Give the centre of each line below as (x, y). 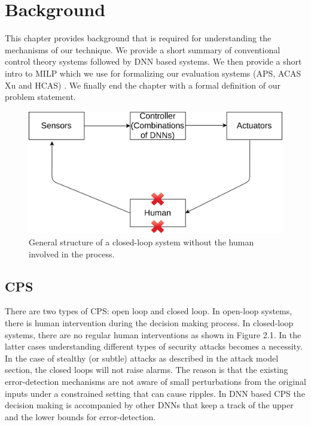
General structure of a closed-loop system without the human (141, 242)
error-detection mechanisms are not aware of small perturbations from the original (155, 381)
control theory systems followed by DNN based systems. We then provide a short (153, 61)
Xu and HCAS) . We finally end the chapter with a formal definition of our (143, 85)
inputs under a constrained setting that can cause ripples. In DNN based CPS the (155, 393)
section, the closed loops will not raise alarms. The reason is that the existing (147, 370)
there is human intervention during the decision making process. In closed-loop (149, 323)
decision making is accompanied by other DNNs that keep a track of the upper (149, 405)
